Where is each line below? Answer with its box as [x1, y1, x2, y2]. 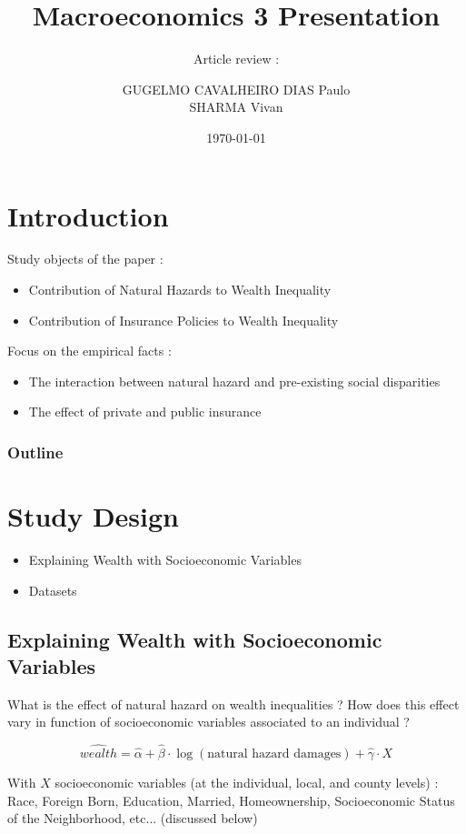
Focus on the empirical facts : [7, 341, 172, 360]
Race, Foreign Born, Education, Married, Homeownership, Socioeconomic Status [7, 790, 455, 809]
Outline [7, 440, 64, 463]
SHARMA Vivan [189, 97, 283, 116]
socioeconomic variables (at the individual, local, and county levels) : [55, 773, 439, 792]
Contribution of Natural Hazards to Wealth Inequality [28, 280, 332, 299]
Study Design [7, 497, 180, 535]
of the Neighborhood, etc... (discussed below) [7, 809, 258, 828]
